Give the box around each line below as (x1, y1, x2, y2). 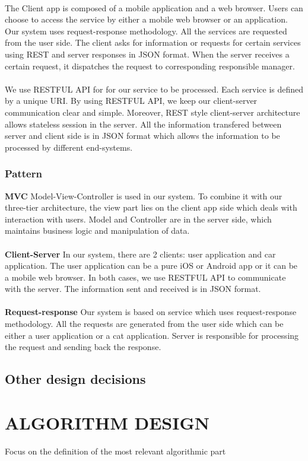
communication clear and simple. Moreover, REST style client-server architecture (5, 106, 300, 118)
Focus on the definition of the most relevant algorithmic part (5, 444, 226, 457)
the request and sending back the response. (5, 341, 161, 353)
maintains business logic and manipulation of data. (5, 224, 190, 237)
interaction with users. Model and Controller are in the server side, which (5, 212, 272, 225)
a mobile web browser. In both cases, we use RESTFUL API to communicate (5, 271, 286, 283)
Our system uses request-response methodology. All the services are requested (5, 24, 287, 37)
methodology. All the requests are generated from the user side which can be (5, 317, 284, 330)
